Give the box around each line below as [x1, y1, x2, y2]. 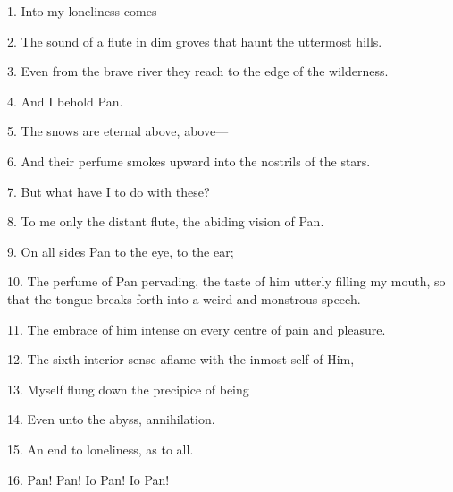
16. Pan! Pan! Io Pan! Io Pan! [7, 470, 170, 488]
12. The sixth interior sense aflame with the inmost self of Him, [7, 350, 355, 369]
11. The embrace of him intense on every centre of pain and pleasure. [7, 319, 386, 338]
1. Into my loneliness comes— [7, 2, 170, 20]
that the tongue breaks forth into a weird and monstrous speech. [7, 289, 361, 308]
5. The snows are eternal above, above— [7, 122, 229, 140]
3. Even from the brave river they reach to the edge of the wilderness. [7, 62, 389, 81]
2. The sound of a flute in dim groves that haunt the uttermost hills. [7, 31, 382, 50]
